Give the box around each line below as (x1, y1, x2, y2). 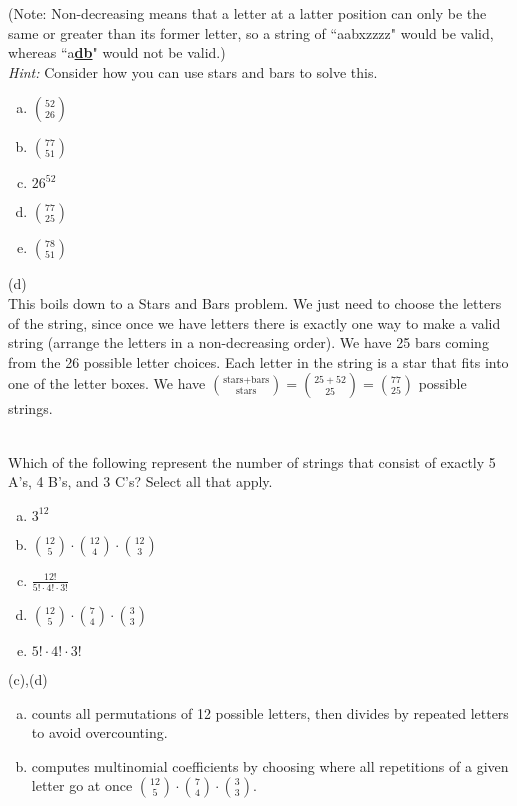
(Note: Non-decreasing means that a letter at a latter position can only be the (8, 3, 487, 23)
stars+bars (223, 375, 270, 386)
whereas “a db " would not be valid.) (8, 42, 226, 63)
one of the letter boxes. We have (8, 373, 206, 394)
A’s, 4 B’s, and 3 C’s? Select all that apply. (8, 471, 273, 492)
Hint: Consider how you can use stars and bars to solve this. (8, 61, 378, 82)
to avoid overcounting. (31, 722, 168, 743)
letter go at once (31, 775, 133, 796)
